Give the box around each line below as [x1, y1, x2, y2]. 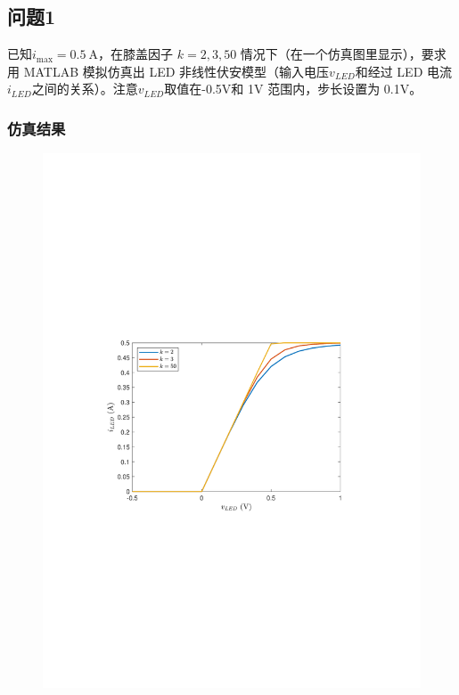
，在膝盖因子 [98, 45, 174, 63]
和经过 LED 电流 [355, 61, 452, 80]
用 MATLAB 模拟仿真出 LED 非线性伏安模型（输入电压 [7, 61, 330, 80]
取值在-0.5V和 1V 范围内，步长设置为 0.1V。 [164, 79, 422, 98]
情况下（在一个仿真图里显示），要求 [240, 45, 447, 63]
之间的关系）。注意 [31, 79, 138, 98]
